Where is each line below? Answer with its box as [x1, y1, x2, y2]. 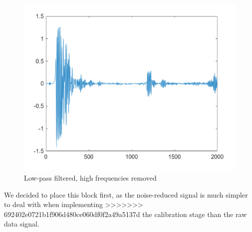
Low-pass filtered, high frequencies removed [24, 173, 157, 183]
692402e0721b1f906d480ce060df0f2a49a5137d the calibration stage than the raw [4, 209, 247, 219]
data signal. [4, 219, 39, 229]
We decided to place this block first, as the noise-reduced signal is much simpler [4, 189, 248, 200]
